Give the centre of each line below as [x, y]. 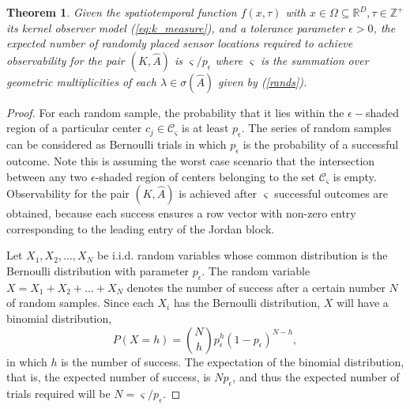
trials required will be [58, 393]
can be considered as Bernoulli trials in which [117, 144]
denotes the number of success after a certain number [256, 287]
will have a [363, 303]
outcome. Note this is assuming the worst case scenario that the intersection [191, 160]
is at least [205, 128]
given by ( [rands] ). [263, 81]
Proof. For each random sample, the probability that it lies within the [175, 112]
